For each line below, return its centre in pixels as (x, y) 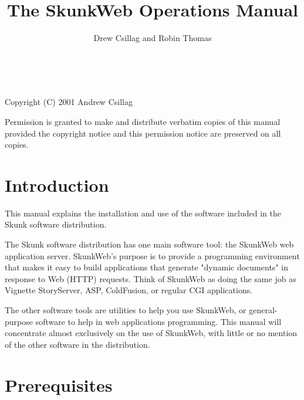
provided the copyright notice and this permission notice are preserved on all (143, 133)
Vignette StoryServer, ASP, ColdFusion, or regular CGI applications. (129, 290)
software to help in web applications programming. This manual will (158, 321)
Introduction (57, 184)
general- (263, 309)
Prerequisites (59, 384)
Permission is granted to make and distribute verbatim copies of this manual (143, 121)
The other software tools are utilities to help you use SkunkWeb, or (126, 309)
